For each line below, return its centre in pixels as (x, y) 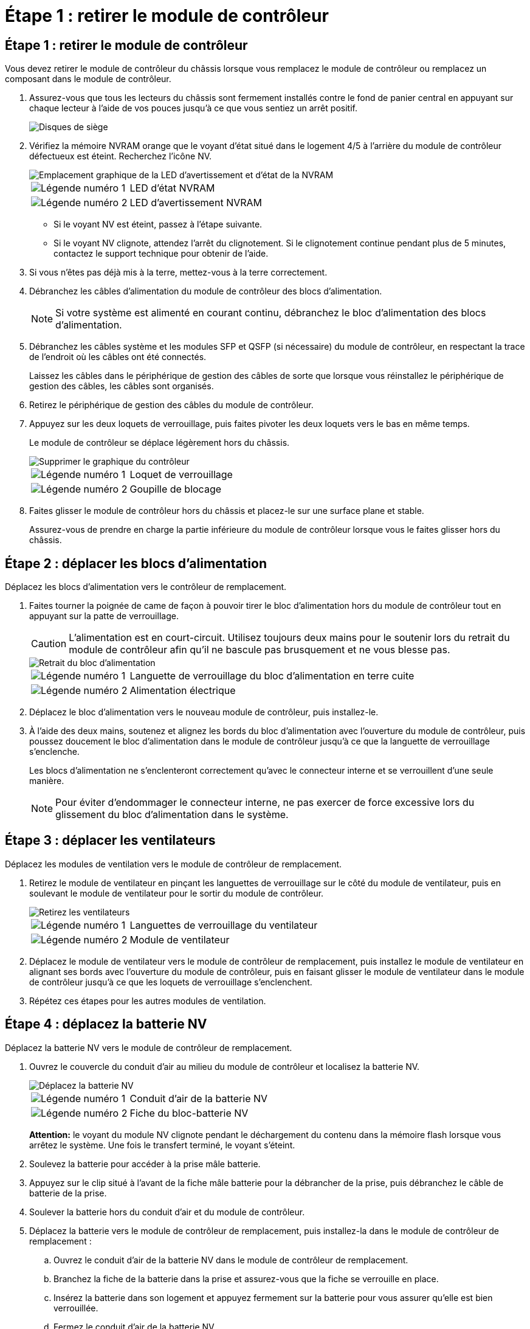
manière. (47, 781)
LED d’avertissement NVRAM (196, 203)
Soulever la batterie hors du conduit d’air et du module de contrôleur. (167, 1212)
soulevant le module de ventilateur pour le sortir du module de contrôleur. (177, 893)
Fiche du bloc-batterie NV (189, 1113)
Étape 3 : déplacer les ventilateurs (110, 841)
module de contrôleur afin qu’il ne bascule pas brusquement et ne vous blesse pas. (260, 650)
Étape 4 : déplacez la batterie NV (106, 1024)
